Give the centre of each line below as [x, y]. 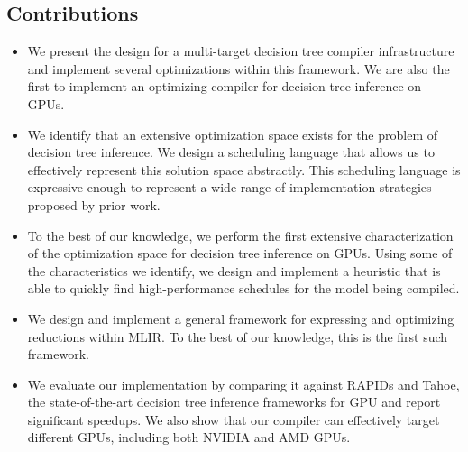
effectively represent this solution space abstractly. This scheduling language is [244, 169]
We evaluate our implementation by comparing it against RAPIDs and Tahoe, [243, 384]
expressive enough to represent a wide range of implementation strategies [229, 187]
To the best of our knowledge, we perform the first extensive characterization [240, 235]
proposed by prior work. [94, 204]
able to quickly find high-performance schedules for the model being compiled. [243, 288]
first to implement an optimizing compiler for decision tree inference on [225, 86]
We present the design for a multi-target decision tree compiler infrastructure [241, 51]
